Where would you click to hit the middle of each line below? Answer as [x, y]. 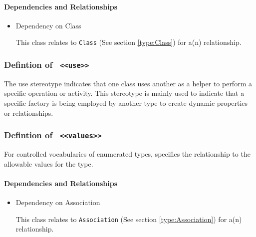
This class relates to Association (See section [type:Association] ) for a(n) [129, 219]
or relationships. [29, 113]
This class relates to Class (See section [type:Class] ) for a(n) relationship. [128, 42]
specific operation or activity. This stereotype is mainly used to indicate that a [124, 93]
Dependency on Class [48, 25]
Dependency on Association [58, 202]
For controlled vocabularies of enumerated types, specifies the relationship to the [127, 153]
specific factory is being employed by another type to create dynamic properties [126, 103]
